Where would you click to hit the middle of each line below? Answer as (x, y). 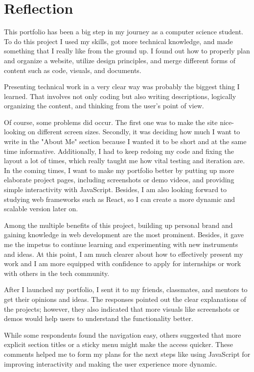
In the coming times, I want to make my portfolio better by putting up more (119, 170)
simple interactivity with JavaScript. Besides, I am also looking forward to (115, 189)
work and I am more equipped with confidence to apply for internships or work (123, 263)
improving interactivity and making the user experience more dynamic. (111, 363)
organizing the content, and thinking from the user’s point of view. (104, 106)
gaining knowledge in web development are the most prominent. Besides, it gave (124, 235)
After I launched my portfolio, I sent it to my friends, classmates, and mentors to (126, 289)
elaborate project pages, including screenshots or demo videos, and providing (119, 180)
